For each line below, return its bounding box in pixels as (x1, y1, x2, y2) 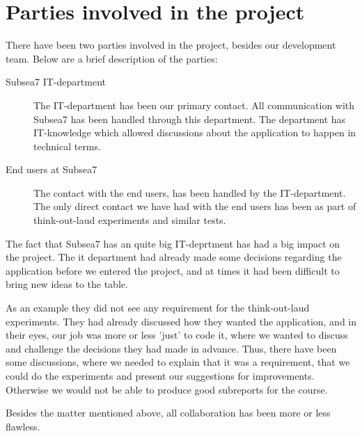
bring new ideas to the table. (6, 277, 128, 291)
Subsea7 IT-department (6, 74, 107, 89)
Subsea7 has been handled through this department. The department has (33, 111, 346, 126)
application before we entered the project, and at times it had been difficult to (6, 263, 340, 277)
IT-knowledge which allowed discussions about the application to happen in (33, 125, 356, 140)
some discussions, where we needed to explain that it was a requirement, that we (6, 355, 350, 369)
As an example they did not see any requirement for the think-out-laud (6, 300, 310, 315)
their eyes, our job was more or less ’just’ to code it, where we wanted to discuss (6, 328, 348, 342)
